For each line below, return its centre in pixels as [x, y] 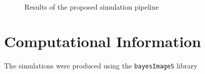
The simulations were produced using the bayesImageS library [101, 66]
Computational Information [103, 41]
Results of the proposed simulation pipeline [92, 6]
